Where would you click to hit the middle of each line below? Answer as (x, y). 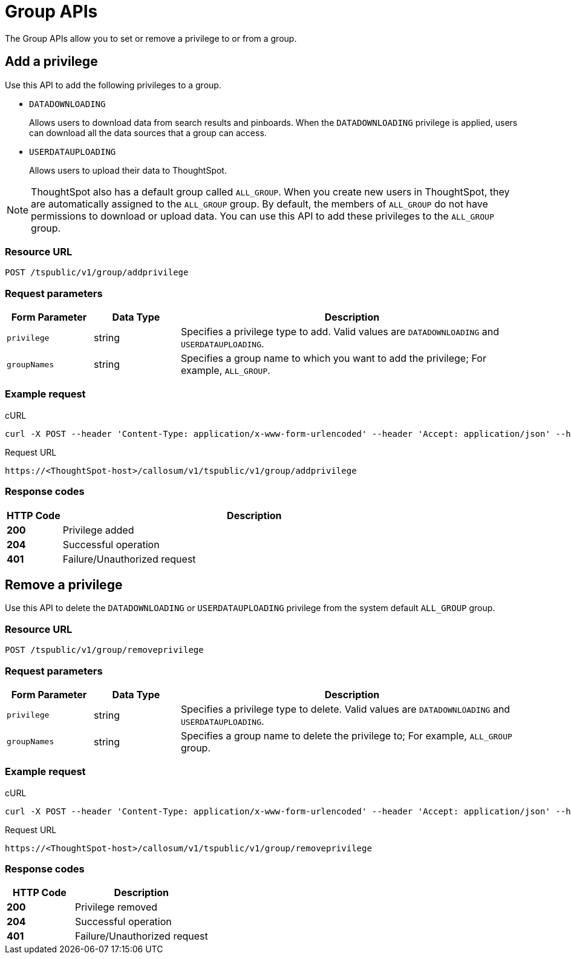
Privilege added (98, 530)
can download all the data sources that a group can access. (148, 133)
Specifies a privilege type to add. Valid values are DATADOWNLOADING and (340, 332)
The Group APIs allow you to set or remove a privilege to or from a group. (151, 38)
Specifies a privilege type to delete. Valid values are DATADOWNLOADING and (345, 709)
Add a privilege (51, 62)
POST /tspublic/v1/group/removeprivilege (104, 650)
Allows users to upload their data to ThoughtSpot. (128, 170)
